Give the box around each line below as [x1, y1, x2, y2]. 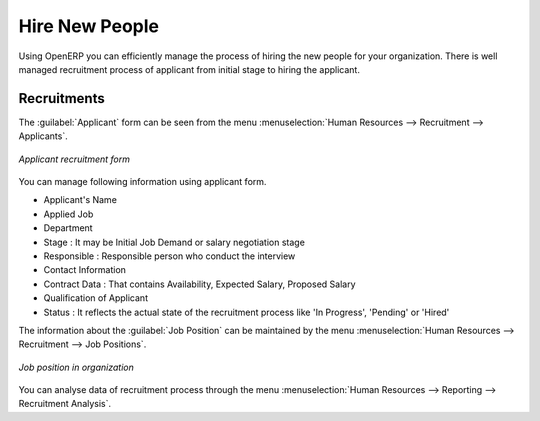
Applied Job [43, 208, 94, 220]
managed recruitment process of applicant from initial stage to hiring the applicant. [18, 63, 360, 75]
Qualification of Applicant [43, 292, 149, 304]
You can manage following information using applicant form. [18, 176, 267, 188]
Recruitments [18, 90, 105, 107]
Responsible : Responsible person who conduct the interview [43, 250, 296, 262]
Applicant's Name [43, 194, 117, 206]
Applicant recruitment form [18, 153, 130, 165]
